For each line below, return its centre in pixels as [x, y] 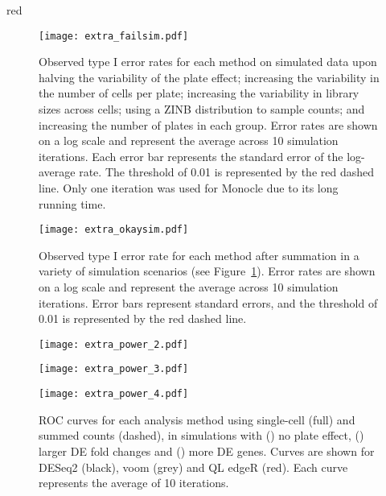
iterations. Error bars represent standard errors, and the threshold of [208, 302]
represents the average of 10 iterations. [134, 483]
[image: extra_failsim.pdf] [114, 36]
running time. [72, 203]
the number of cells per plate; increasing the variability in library [199, 93]
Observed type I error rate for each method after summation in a [199, 255]
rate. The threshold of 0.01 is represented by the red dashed [227, 172]
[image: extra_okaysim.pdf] [114, 230]
